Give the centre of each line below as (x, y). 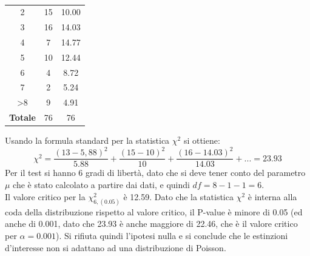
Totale (22, 117)
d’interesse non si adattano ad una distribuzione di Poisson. (116, 247)
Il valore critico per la (45, 196)
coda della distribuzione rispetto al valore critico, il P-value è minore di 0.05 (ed (154, 211)
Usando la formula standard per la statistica (87, 140)
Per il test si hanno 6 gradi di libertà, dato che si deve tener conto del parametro (155, 173)
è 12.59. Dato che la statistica (178, 196)
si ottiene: (202, 140)
